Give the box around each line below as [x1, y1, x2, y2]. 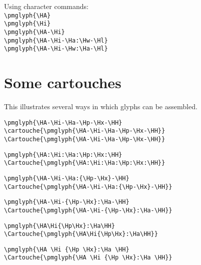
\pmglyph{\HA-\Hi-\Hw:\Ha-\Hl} [4, 45, 108, 53]
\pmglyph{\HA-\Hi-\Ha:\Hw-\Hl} [4, 37, 108, 44]
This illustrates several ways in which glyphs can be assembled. [4, 101, 197, 111]
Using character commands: [4, 1, 88, 11]
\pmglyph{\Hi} [4, 20, 51, 28]
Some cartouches [4, 72, 121, 93]
